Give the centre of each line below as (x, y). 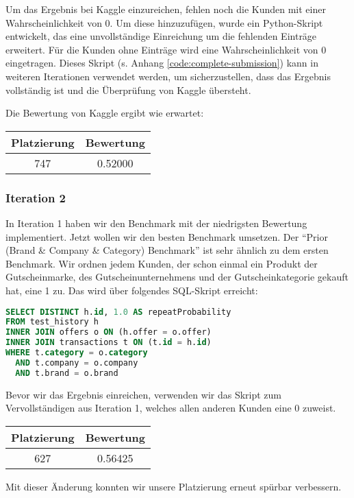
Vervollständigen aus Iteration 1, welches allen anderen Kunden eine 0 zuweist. (171, 408)
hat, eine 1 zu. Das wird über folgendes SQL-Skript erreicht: (132, 290)
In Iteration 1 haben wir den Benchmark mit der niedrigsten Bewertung (156, 223)
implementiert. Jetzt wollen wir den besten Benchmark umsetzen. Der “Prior (167, 236)
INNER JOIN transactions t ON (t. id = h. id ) (109, 343)
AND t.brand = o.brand (67, 373)
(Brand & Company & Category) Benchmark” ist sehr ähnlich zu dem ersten (167, 250)
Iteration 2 (36, 197)
